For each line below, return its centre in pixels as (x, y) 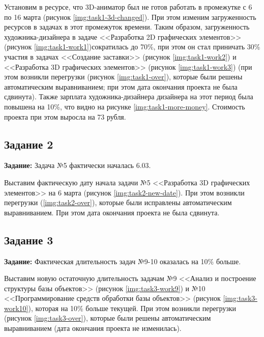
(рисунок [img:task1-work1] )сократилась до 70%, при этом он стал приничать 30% (132, 47)
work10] (16, 308)
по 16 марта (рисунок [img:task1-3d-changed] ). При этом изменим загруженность (130, 17)
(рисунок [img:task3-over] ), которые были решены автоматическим (108, 318)
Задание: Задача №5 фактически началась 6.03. (78, 165)
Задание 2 (29, 144)
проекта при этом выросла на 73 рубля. (65, 116)
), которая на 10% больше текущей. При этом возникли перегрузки (132, 308)
